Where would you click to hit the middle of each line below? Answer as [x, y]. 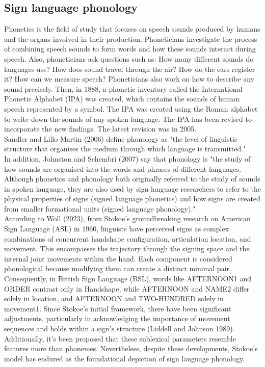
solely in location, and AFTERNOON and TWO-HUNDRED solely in [114, 298]
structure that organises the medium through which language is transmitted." [125, 149]
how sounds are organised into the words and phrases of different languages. [123, 168]
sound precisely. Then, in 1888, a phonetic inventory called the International [123, 88]
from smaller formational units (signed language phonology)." [100, 208]
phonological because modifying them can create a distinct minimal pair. [118, 268]
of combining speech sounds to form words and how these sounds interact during [130, 49]
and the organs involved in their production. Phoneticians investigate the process [131, 38]
